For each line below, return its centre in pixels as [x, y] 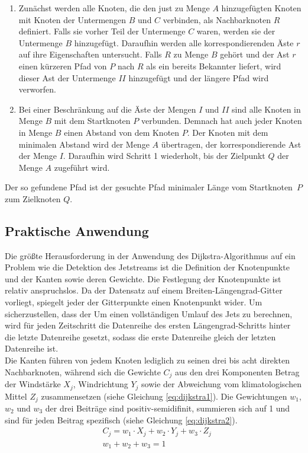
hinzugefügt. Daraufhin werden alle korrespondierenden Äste [184, 42]
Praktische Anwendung [77, 230]
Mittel [16, 396]
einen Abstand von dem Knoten [122, 132]
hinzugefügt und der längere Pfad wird [199, 77]
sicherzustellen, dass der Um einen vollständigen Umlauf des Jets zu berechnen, [149, 313]
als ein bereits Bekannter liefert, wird [214, 66]
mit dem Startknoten [92, 121]
